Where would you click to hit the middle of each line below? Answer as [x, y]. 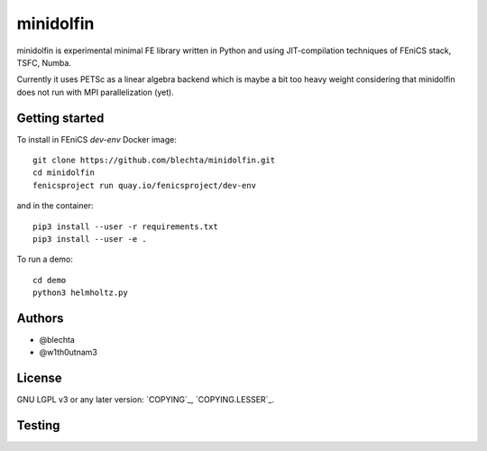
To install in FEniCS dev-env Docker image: [97, 139]
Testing [38, 425]
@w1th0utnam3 [69, 353]
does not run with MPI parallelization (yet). [96, 92]
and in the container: [55, 206]
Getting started [60, 118]
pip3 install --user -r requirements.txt [125, 226]
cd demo [50, 280]
